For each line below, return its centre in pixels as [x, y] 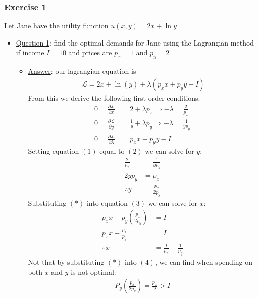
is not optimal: [93, 271]
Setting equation [54, 151]
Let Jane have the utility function [56, 26]
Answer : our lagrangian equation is [82, 71]
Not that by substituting [66, 262]
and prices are [90, 52]
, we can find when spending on [203, 262]
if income [30, 52]
